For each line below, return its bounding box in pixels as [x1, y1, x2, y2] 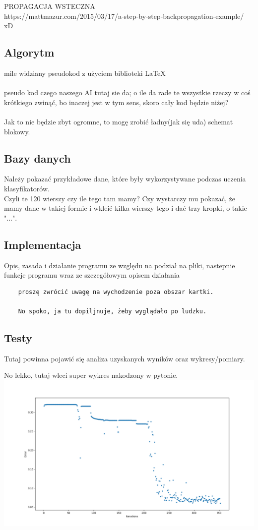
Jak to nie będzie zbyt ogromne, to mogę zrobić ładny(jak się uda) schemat [4, 116, 233, 126]
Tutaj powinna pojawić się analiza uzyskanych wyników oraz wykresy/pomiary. [4, 353, 245, 363]
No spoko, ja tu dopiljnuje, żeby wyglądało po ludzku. [18, 307, 207, 315]
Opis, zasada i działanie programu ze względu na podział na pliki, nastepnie [4, 260, 235, 270]
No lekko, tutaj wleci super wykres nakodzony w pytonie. [4, 370, 178, 380]
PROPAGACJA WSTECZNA [4, 1, 95, 11]
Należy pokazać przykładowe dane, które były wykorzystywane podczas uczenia [4, 174, 246, 184]
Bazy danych [4, 150, 71, 166]
